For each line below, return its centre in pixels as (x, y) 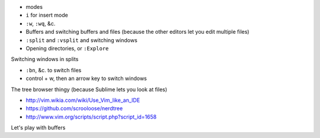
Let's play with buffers (38, 128)
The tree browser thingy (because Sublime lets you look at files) (89, 89)
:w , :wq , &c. (41, 23)
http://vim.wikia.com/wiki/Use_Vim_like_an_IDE (83, 100)
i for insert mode (47, 15)
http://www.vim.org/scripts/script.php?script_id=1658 (91, 117)
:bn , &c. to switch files (54, 70)
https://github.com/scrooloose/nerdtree (74, 108)
